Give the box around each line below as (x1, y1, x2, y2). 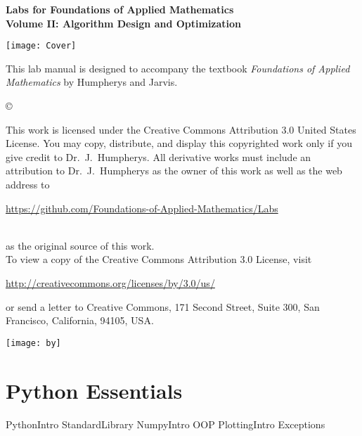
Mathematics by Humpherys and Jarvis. (6, 75, 178, 89)
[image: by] (6, 338, 61, 348)
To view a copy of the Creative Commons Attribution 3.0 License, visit (6, 252, 312, 267)
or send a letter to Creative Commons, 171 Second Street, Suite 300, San (6, 299, 320, 314)
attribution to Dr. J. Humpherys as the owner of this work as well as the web (6, 163, 342, 178)
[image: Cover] (6, 41, 77, 51)
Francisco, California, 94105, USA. (6, 313, 154, 328)
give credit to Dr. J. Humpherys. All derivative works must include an (6, 149, 311, 164)
